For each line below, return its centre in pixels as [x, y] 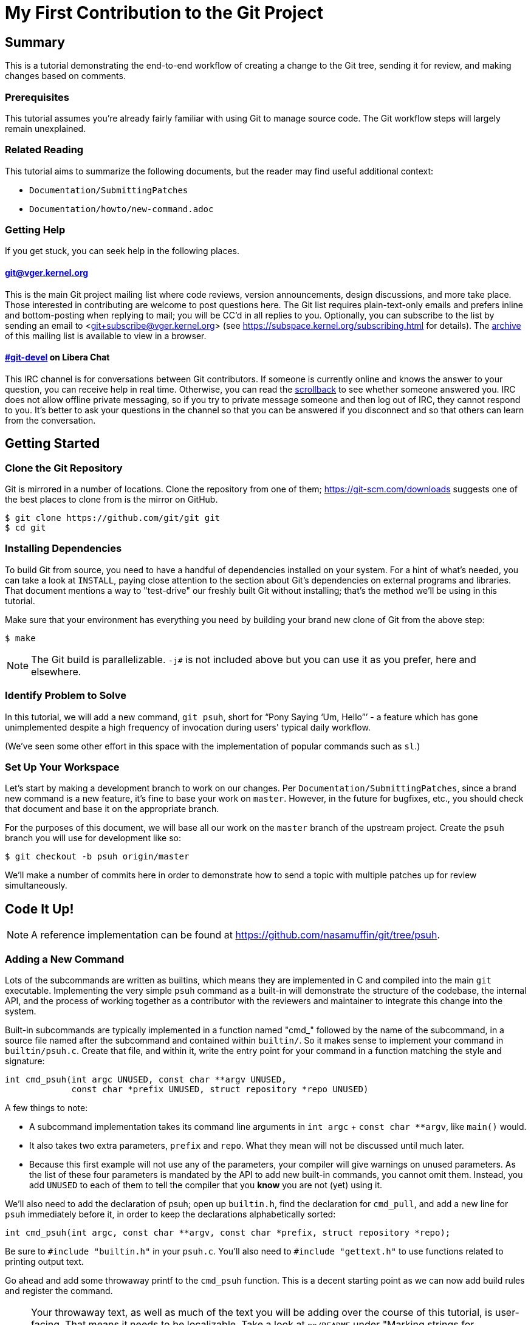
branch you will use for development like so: [93, 838]
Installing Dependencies [63, 549]
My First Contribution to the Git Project [164, 13]
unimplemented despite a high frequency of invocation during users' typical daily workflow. [188, 727]
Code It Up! [39, 909]
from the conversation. [50, 420]
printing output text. [44, 1261]
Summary [35, 42]
